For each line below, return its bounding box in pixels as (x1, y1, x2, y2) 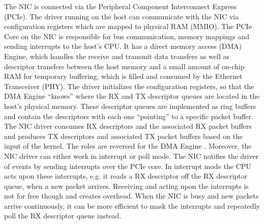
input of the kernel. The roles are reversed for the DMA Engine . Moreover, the (4, 141, 252, 151)
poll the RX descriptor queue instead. (4, 210, 122, 221)
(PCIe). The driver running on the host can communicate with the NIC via (4, 11, 239, 21)
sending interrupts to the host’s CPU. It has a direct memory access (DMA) (4, 41, 242, 51)
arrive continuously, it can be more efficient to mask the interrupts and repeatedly (4, 200, 260, 211)
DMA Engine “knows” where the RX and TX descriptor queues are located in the (4, 91, 260, 101)
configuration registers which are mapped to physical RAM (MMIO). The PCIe (4, 21, 252, 32)
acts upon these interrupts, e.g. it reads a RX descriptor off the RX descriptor (4, 171, 248, 181)
